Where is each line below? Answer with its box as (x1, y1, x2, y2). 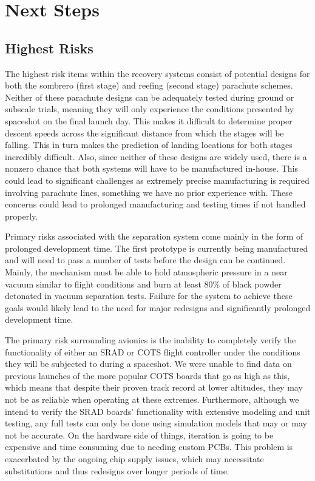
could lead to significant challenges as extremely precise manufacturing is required (5, 173, 310, 186)
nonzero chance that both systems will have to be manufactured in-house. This (5, 162, 299, 175)
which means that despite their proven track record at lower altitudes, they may (5, 381, 303, 394)
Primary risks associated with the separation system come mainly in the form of (5, 230, 303, 243)
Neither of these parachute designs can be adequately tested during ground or (5, 90, 294, 103)
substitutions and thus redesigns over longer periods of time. (5, 464, 229, 477)
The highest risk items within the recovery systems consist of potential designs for (5, 67, 310, 79)
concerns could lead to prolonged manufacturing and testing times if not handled (5, 198, 306, 210)
